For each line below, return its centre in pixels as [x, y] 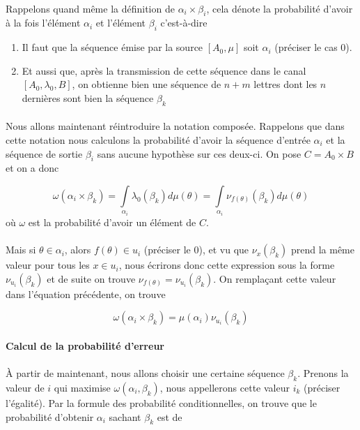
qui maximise [82, 387]
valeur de [25, 387]
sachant [125, 416]
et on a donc [32, 168]
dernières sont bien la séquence [88, 97]
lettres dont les [285, 84]
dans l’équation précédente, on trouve [86, 294]
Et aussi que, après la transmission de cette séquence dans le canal [164, 70]
